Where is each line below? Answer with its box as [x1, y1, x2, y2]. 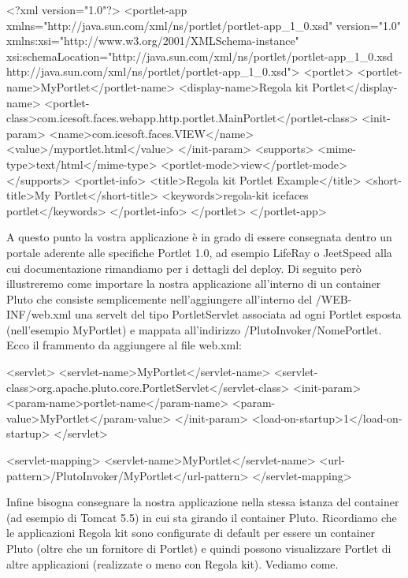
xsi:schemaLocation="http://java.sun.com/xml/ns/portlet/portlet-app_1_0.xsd [6, 47, 393, 64]
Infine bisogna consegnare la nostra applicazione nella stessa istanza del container [6, 494, 399, 510]
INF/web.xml [6, 306, 72, 323]
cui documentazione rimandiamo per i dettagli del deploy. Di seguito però [6, 259, 362, 276]
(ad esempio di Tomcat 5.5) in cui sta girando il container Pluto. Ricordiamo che [6, 509, 397, 525]
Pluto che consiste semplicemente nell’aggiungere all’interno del [6, 290, 313, 307]
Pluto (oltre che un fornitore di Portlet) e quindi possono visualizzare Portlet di [6, 540, 391, 556]
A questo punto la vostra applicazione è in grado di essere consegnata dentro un [6, 229, 392, 245]
